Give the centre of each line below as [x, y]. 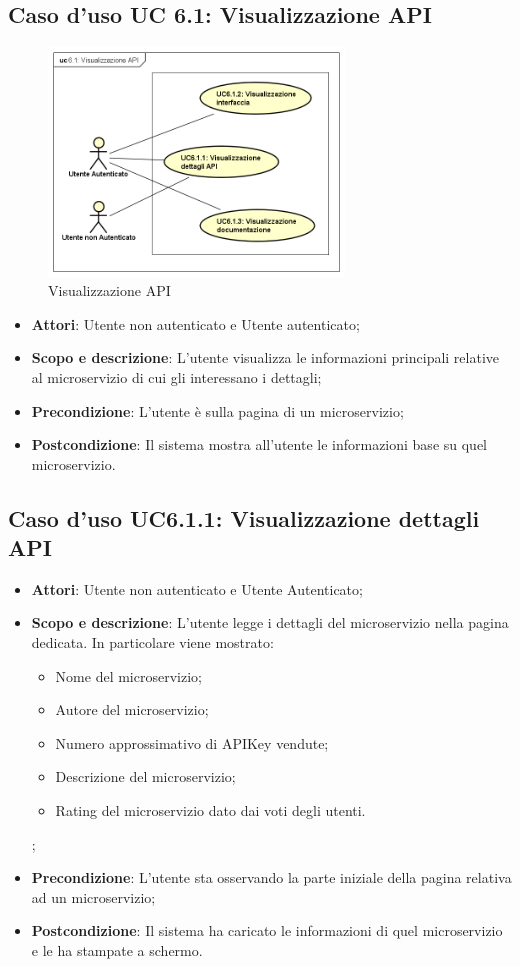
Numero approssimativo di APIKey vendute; [192, 742]
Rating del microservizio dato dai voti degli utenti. [210, 810]
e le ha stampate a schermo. [117, 950]
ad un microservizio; [93, 896]
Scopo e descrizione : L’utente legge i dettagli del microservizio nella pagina [270, 622]
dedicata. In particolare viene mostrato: [152, 642]
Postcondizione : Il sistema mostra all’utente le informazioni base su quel [259, 444]
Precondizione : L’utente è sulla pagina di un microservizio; [217, 410]
